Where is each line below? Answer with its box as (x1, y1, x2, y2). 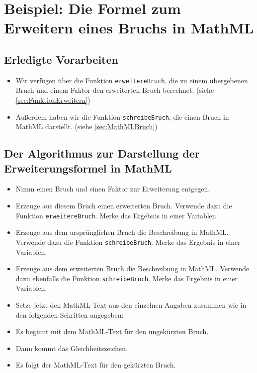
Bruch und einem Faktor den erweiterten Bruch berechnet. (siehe (15, 85, 214, 95)
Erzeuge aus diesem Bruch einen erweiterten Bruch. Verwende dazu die (15, 200, 232, 211)
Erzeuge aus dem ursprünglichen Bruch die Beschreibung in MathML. (15, 227, 229, 237)
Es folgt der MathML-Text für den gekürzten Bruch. (15, 360, 176, 370)
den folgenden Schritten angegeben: (15, 309, 124, 320)
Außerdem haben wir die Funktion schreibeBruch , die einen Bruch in (15, 111, 229, 122)
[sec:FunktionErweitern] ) (15, 95, 90, 105)
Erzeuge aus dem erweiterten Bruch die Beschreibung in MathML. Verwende (15, 263, 250, 274)
